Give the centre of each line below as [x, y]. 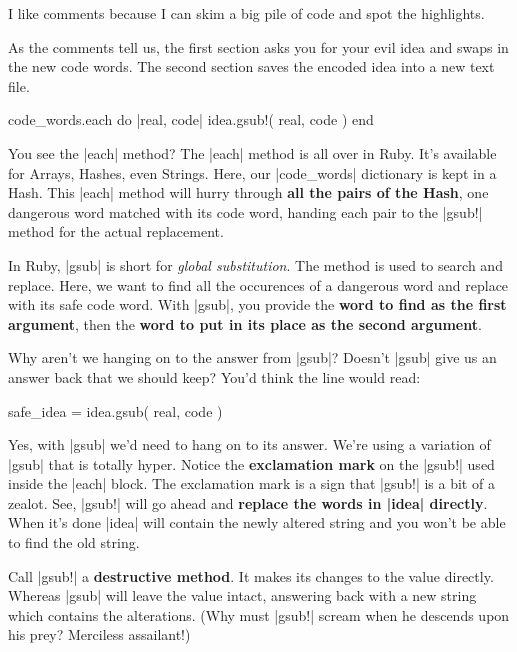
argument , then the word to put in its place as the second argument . [245, 323]
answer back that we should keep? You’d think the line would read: [214, 376]
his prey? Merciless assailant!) [99, 634]
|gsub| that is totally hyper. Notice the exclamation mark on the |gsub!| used [251, 463]
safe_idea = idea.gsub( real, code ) [115, 410]
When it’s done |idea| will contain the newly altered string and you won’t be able [257, 522]
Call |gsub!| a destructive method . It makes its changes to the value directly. [251, 575]
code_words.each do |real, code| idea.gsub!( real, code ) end [191, 119]
